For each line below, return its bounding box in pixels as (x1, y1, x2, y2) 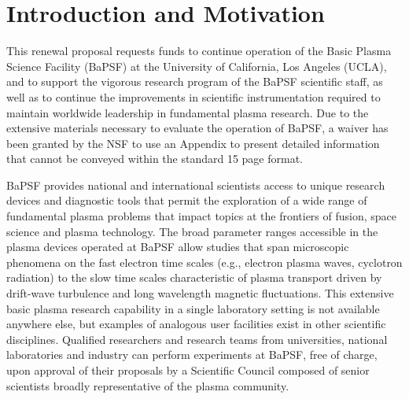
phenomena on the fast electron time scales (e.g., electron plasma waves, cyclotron (6, 253, 403, 270)
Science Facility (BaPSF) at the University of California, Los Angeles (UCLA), (6, 57, 387, 74)
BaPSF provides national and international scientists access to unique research (6, 176, 385, 193)
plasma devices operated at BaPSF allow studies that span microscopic (6, 238, 349, 255)
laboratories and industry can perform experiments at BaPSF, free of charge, (6, 346, 378, 363)
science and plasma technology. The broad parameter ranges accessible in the (6, 223, 378, 239)
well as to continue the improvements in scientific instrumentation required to (6, 88, 381, 105)
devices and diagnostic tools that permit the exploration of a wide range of (6, 192, 367, 209)
